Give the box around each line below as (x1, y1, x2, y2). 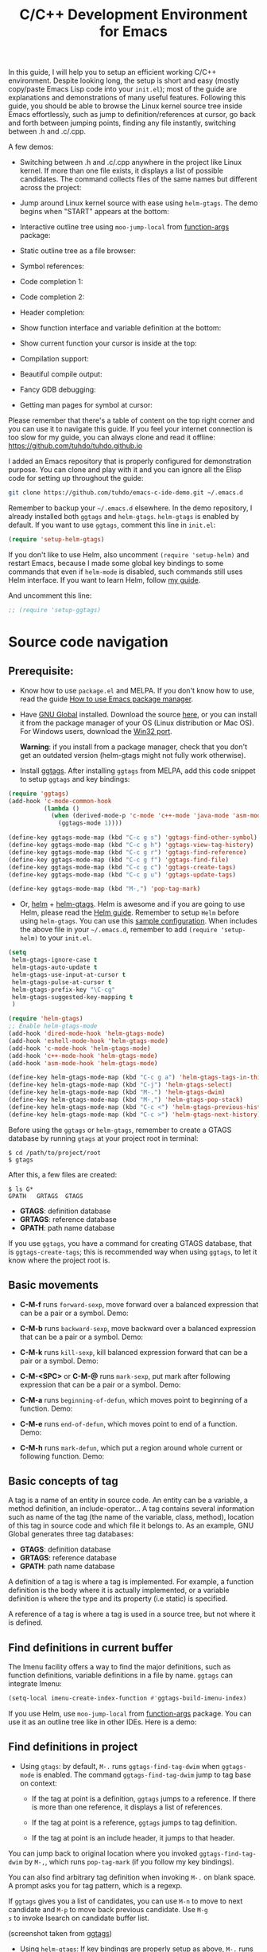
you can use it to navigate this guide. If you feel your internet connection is (8, 424, 253, 434)
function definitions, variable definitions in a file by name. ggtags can (8, 1670, 233, 1681)
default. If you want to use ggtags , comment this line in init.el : (8, 520, 216, 530)
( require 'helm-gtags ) (8, 1015, 83, 1023)
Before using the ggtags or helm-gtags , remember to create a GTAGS (8, 1125, 232, 1134)
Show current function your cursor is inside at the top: (19, 338, 197, 348)
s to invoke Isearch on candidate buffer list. (8, 1913, 149, 1923)
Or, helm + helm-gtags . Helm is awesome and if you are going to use (19, 900, 246, 909)
